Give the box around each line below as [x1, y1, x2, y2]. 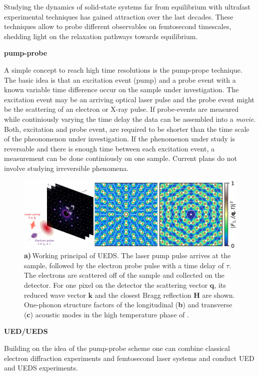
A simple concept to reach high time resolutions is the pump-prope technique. [4, 64, 242, 75]
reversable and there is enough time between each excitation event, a [4, 143, 214, 153]
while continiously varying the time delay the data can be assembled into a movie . [4, 113, 256, 124]
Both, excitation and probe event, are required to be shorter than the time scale [4, 123, 249, 134]
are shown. [202, 289, 235, 300]
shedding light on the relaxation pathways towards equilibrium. [4, 31, 198, 41]
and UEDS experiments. [4, 362, 78, 373]
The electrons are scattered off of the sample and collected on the [24, 270, 224, 280]
